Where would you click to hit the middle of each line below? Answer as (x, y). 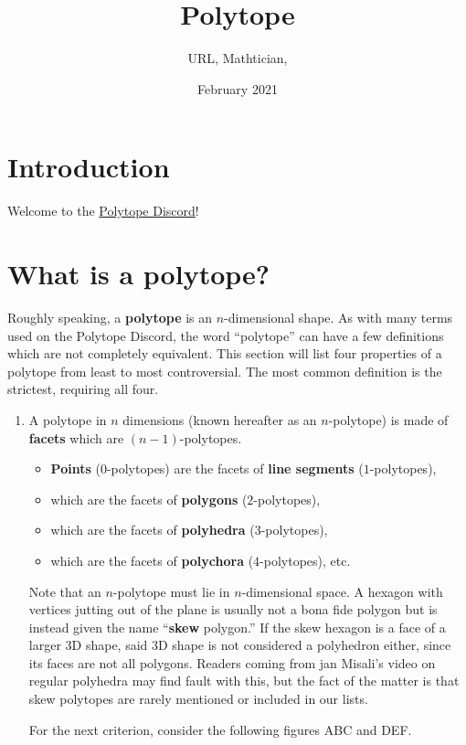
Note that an (65, 591)
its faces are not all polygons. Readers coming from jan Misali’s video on (232, 662)
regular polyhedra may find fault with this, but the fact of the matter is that (244, 681)
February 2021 (238, 88)
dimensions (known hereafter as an (220, 419)
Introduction (89, 167)
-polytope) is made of (388, 419)
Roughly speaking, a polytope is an (110, 317)
